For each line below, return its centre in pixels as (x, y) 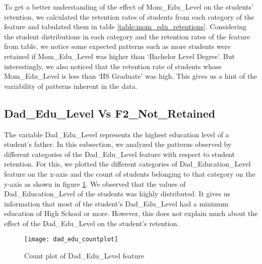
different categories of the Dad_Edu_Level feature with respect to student (119, 154)
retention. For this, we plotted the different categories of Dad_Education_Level (127, 164)
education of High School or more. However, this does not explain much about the (131, 213)
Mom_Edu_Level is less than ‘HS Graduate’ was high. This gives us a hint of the (131, 76)
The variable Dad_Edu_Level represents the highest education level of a (117, 134)
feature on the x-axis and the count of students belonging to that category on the (130, 173)
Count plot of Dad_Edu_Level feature (84, 256)
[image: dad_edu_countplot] (71, 240)
